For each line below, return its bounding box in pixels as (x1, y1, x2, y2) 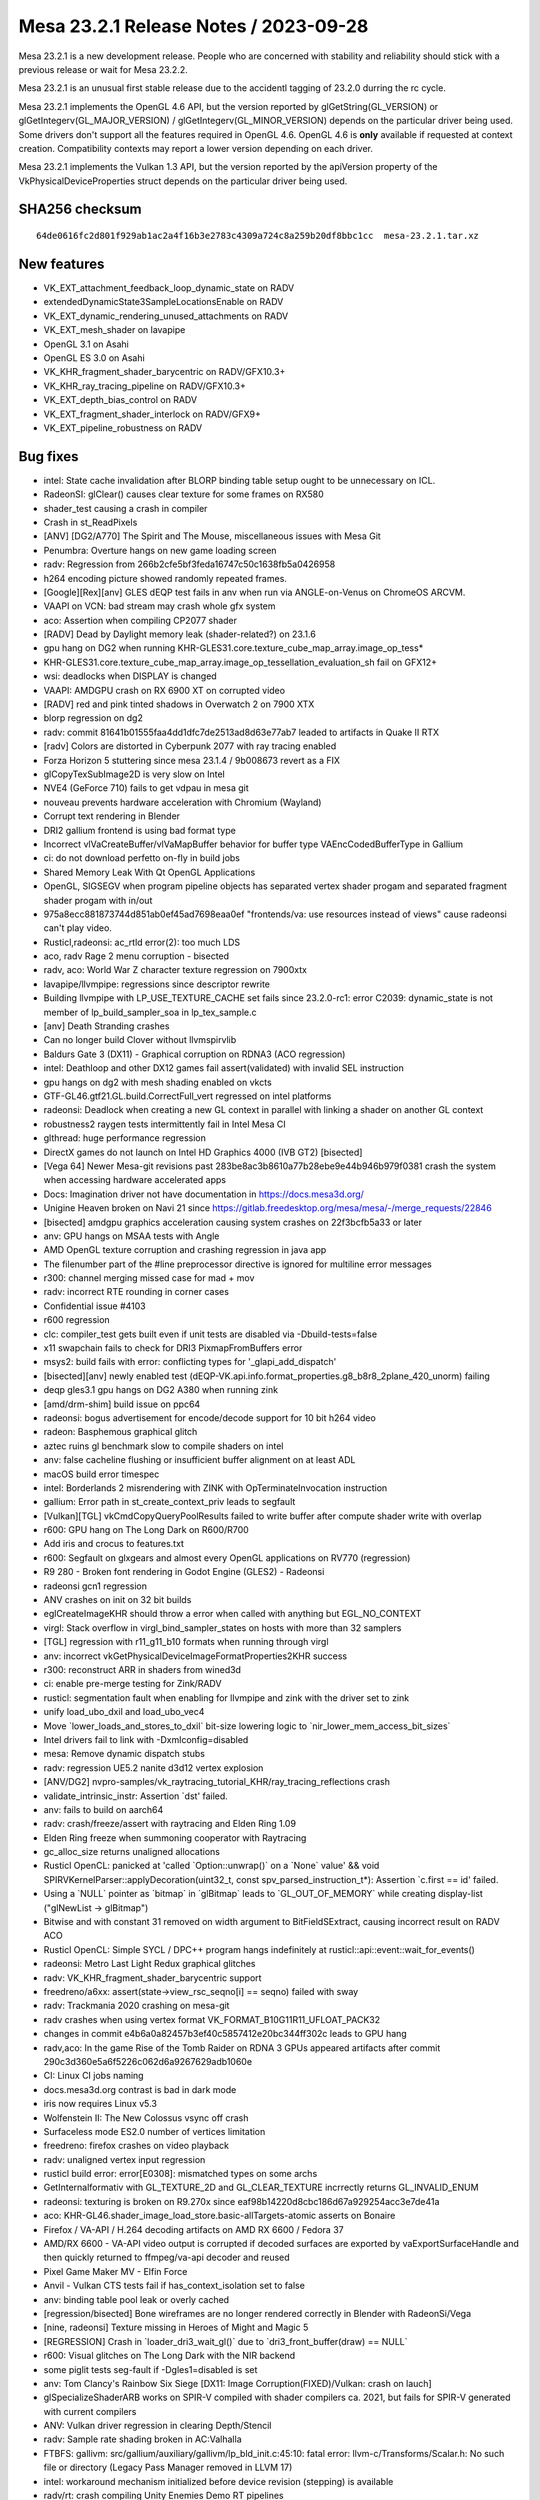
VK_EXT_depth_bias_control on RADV (43, 394, 198, 406)
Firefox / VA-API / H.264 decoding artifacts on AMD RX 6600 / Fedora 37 (43, 2223, 344, 2235)
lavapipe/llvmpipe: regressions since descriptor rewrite (43, 978, 270, 990)
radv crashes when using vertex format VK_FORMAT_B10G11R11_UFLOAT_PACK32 (43, 2013, 381, 2025)
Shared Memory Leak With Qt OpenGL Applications (43, 866, 256, 878)
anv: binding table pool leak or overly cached (43, 2293, 230, 2305)
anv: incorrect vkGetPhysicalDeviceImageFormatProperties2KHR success (43, 1650, 348, 1662)
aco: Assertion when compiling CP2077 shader (43, 614, 238, 626)
